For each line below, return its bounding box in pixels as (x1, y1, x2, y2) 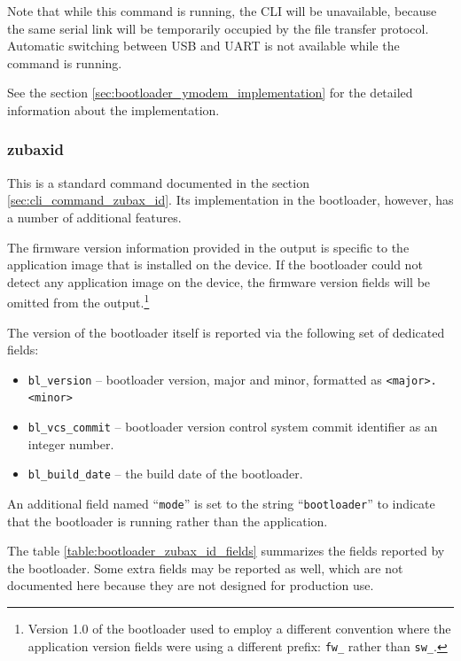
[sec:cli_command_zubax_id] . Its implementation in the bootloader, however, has (7, 191, 454, 209)
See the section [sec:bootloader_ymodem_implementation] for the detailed (7, 83, 413, 102)
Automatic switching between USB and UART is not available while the (7, 36, 400, 55)
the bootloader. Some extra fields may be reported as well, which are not (7, 558, 403, 577)
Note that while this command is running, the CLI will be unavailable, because (7, 2, 437, 19)
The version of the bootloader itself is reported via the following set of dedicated (7, 323, 445, 341)
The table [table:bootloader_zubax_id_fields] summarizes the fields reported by (7, 541, 445, 560)
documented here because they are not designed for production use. (7, 576, 374, 595)
